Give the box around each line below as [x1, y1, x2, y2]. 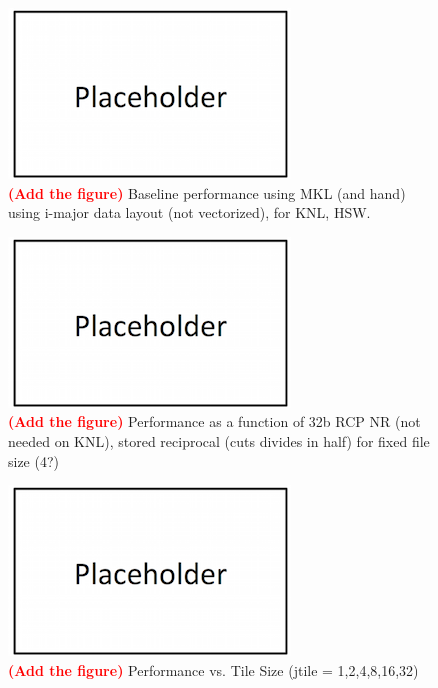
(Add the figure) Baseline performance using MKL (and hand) [8, 182, 406, 203]
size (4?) [8, 450, 60, 471]
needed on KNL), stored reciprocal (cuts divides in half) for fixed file [8, 430, 430, 451]
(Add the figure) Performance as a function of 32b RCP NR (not [8, 411, 421, 432]
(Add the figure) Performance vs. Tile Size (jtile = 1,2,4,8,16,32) [8, 659, 419, 680]
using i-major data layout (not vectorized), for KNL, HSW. [8, 202, 371, 223]
